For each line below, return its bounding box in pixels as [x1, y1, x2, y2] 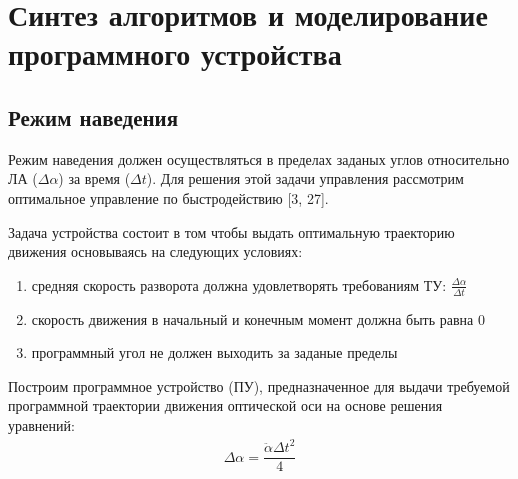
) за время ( [58, 168, 131, 189]
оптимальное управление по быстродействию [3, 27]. [8, 187, 329, 208]
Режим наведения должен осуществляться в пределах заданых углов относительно [8, 148, 510, 169]
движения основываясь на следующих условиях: [8, 241, 303, 262]
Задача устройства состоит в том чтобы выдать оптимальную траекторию [8, 221, 455, 242]
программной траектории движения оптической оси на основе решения [8, 395, 443, 416]
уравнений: [8, 414, 75, 435]
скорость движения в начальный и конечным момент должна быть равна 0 [31, 308, 485, 329]
